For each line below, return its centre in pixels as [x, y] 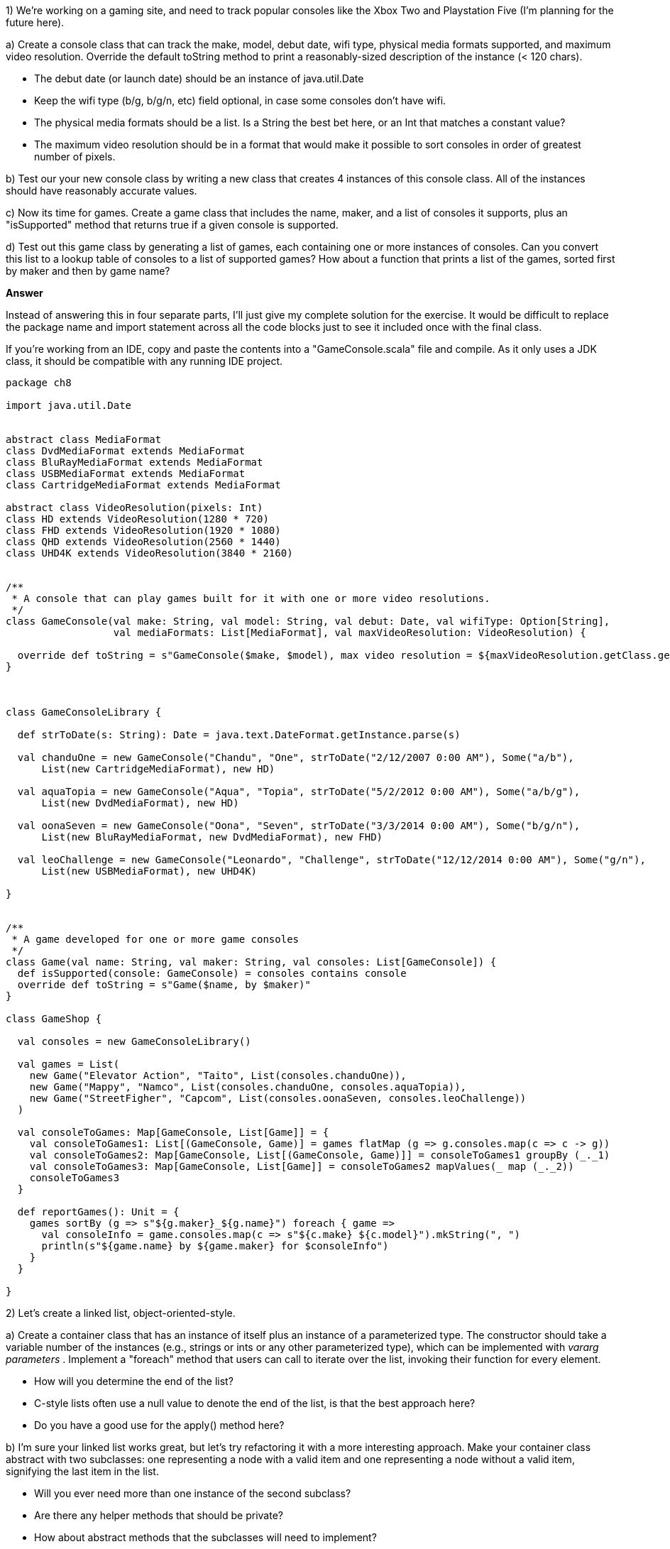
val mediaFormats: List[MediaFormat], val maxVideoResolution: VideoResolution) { [350, 633]
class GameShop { [54, 1019]
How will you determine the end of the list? [134, 1381]
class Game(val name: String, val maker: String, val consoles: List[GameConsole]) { [251, 962]
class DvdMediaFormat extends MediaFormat [126, 451]
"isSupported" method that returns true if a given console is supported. [172, 225]
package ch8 [39, 383]
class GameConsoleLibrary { [84, 712]
